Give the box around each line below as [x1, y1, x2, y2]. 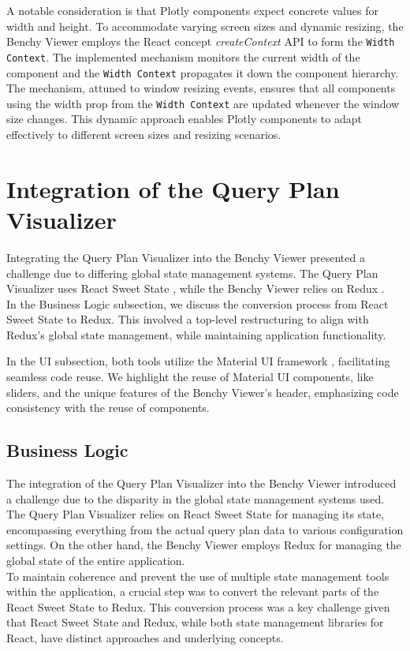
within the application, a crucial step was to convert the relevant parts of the [6, 583, 379, 600]
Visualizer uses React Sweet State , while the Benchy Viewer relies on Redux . [6, 280, 385, 297]
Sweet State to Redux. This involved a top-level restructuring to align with [6, 311, 369, 327]
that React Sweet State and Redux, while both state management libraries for [6, 614, 384, 630]
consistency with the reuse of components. [6, 399, 210, 416]
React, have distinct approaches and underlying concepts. [6, 629, 284, 645]
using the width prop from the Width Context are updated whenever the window [6, 95, 400, 111]
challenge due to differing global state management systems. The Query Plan [6, 264, 378, 281]
